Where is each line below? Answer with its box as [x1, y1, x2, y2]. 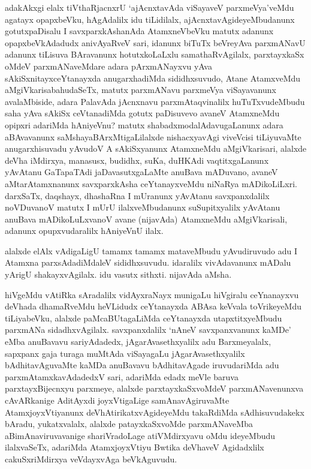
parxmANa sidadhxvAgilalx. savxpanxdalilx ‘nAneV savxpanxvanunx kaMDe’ [5, 323, 291, 336]
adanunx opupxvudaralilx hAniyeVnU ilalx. [5, 224, 164, 237]
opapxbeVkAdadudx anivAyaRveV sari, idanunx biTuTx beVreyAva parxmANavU [5, 36, 306, 49]
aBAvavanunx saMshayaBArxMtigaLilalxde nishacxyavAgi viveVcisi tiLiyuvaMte [5, 130, 301, 143]
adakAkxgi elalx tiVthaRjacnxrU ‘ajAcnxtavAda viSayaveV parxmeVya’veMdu [5, 1, 294, 13]
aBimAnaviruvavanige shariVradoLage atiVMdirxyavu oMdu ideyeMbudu [5, 429, 276, 441]
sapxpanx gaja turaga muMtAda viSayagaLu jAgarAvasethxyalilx [5, 347, 245, 359]
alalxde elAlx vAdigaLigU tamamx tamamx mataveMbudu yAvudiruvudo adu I [5, 244, 297, 257]
